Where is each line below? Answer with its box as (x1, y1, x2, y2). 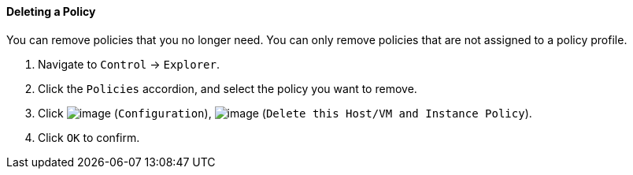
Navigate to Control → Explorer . (38, 57, 220, 71)
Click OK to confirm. (38, 130, 140, 144)
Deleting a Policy (6, 5, 96, 18)
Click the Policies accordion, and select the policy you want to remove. (38, 81, 417, 95)
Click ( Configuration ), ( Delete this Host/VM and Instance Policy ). (38, 106, 532, 120)
